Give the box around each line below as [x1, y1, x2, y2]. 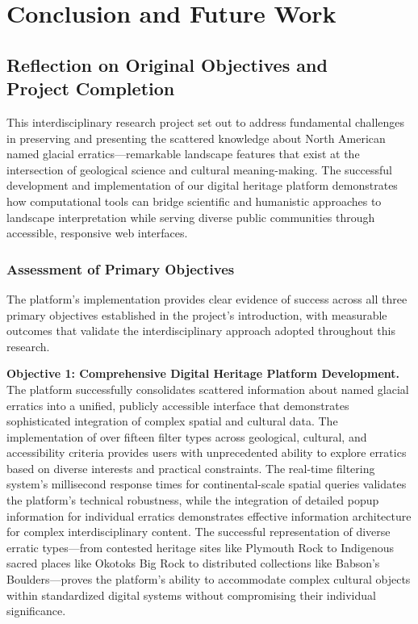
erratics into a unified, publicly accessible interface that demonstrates [6, 396, 349, 413]
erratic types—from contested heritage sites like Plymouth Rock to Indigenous [6, 538, 395, 555]
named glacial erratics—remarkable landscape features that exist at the [6, 145, 360, 162]
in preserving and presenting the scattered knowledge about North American [6, 129, 386, 146]
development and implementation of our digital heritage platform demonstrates [6, 177, 398, 194]
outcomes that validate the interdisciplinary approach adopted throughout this [6, 322, 395, 339]
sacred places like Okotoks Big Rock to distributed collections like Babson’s [6, 555, 380, 572]
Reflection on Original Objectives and [6, 52, 328, 77]
